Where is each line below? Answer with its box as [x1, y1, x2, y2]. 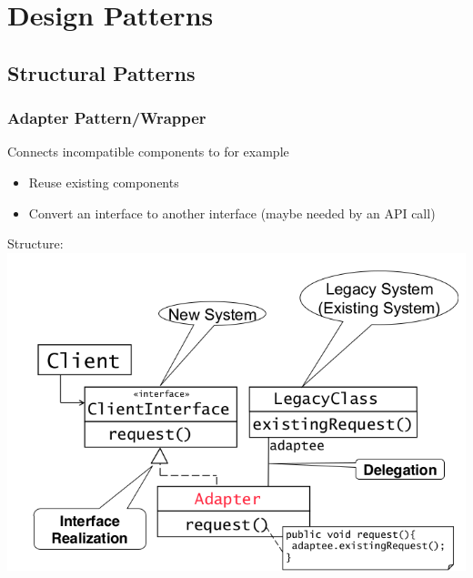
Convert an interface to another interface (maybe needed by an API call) [28, 203, 436, 222]
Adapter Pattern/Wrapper [7, 106, 206, 129]
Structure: [7, 234, 64, 253]
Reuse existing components [28, 172, 179, 191]
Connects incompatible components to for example [7, 142, 289, 161]
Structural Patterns [7, 58, 196, 86]
